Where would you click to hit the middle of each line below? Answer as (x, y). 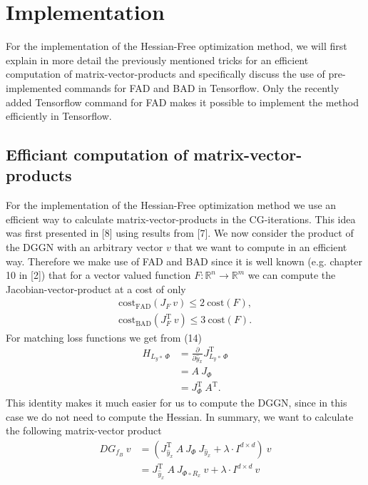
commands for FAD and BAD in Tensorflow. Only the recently (202, 87)
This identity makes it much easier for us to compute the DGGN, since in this (177, 402)
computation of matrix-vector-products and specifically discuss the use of (165, 74)
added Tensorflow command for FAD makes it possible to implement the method (183, 102)
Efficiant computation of (97, 154)
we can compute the (292, 275)
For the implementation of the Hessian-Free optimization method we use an (171, 205)
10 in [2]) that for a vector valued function (98, 275)
